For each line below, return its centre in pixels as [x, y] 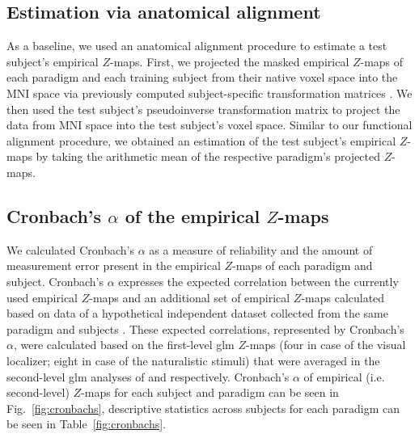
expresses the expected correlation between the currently [258, 281]
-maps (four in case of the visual [326, 345]
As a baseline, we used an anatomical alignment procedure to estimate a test [197, 46]
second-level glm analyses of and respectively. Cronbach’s [148, 376]
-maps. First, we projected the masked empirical [229, 61]
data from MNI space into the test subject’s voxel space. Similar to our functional [209, 125]
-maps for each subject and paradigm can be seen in [210, 392]
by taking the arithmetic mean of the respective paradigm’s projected [208, 156]
